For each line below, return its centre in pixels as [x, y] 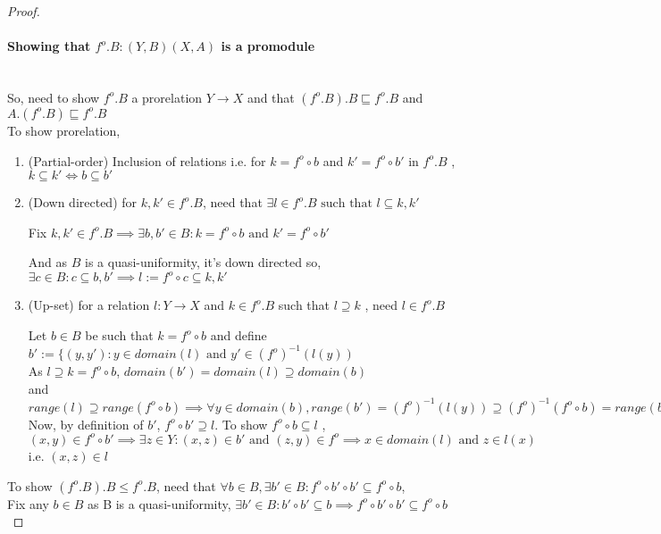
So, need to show [54, 97]
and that [271, 97]
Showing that [49, 46]
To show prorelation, [64, 130]
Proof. [24, 11]
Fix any [28, 503]
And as [48, 262]
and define [238, 335]
